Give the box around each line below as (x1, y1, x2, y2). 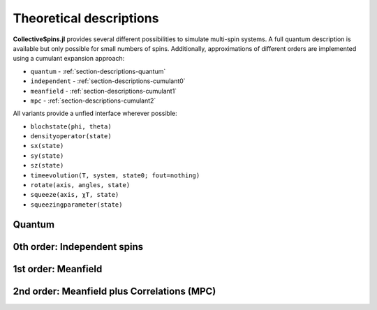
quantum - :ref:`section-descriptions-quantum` (30, 67, 166, 75)
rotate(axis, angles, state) (30, 182, 131, 189)
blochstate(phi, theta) (30, 122, 112, 131)
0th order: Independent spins (13, 241, 144, 253)
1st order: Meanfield (13, 263, 103, 275)
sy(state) (30, 152, 64, 160)
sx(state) (30, 142, 64, 150)
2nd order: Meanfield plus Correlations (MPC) (13, 285, 216, 297)
